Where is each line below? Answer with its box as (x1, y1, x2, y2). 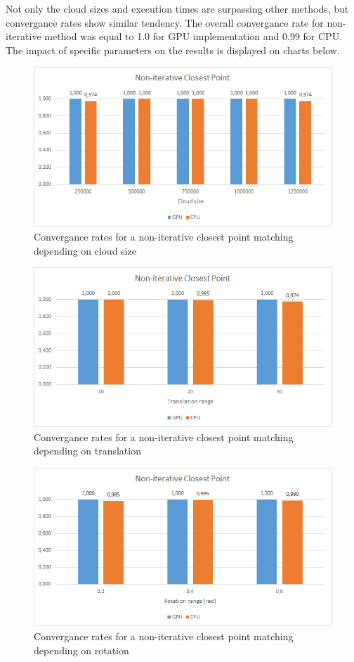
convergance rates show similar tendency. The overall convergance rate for (6, 15, 324, 30)
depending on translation (34, 443, 141, 458)
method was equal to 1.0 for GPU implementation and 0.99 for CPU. (44, 29, 343, 44)
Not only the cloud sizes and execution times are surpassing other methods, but (6, 1, 349, 15)
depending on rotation (34, 642, 129, 657)
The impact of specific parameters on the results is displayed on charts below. (6, 42, 340, 57)
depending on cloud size (34, 243, 136, 257)
